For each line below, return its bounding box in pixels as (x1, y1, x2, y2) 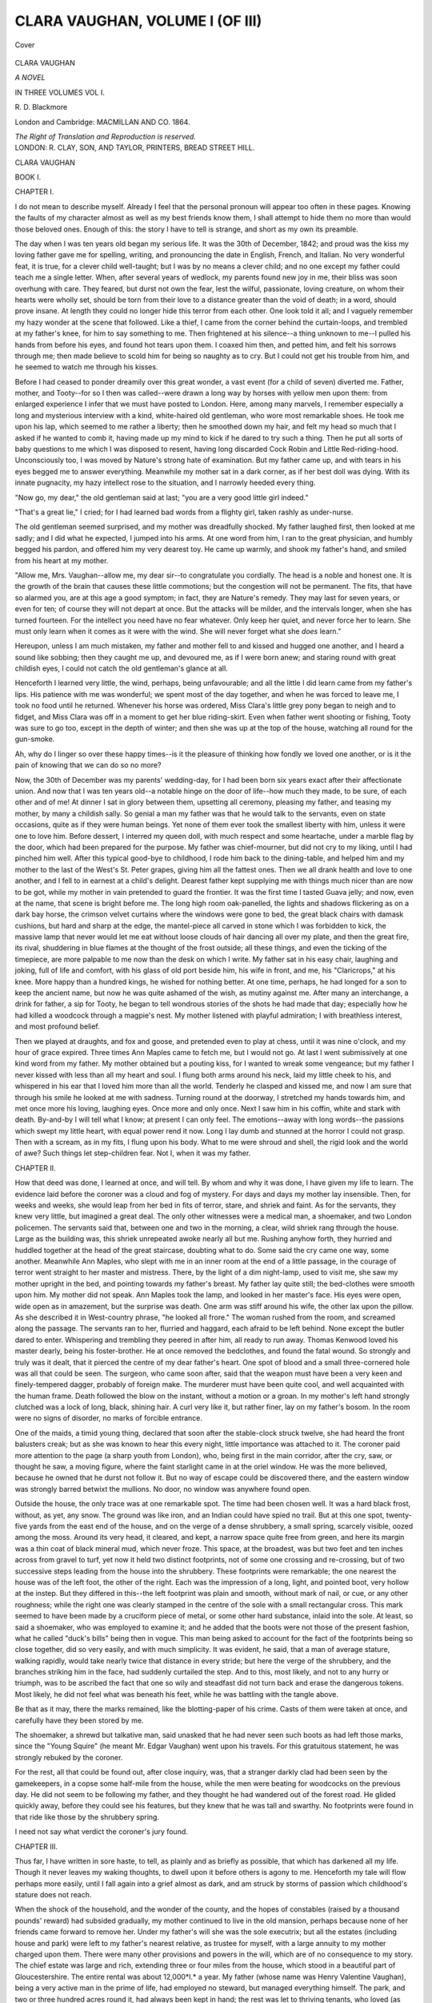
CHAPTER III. (14, 1841, 58, 1851)
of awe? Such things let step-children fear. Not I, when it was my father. (14, 1148, 251, 1158)
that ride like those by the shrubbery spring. (14, 1812, 160, 1822)
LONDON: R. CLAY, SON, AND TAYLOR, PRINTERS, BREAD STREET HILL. (14, 143, 255, 152)
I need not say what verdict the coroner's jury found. (14, 1827, 188, 1836)
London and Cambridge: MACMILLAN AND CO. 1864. (14, 117, 191, 127)
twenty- (386, 1510, 412, 1520)
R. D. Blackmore (14, 103, 68, 112)
